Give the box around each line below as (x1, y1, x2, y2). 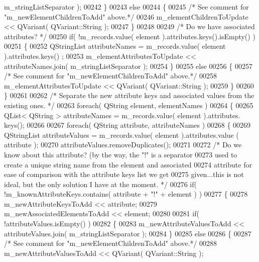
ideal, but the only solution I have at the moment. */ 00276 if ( (4, 179, 197, 189)
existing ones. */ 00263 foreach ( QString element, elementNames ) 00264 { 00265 (4, 100, 253, 110)
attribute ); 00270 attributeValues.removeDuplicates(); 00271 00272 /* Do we (4, 139, 242, 150)
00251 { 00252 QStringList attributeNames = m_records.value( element (4, 41, 226, 51)
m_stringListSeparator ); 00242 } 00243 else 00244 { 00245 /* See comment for (4, 2, 249, 12)
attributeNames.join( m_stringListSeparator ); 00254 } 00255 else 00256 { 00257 (4, 60, 252, 71)
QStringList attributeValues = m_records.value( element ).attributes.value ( (4, 129, 239, 140)
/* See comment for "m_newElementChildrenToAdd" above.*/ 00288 (4, 238, 217, 248)
